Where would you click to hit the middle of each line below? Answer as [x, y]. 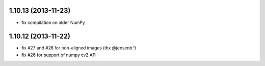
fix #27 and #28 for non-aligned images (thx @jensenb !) [79, 48]
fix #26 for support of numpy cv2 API [59, 55]
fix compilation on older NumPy [53, 22]
